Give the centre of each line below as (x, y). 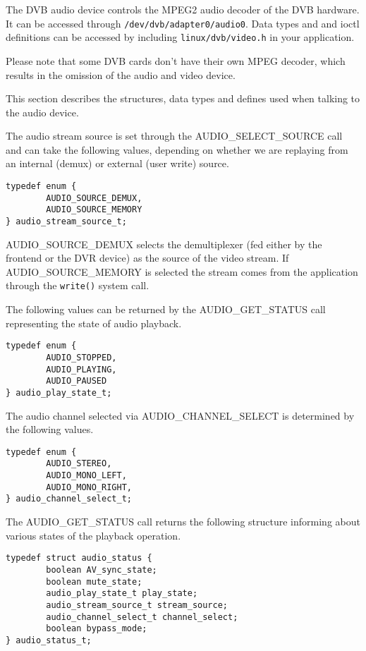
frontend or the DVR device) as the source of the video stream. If (147, 258)
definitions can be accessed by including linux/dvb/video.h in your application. (180, 37)
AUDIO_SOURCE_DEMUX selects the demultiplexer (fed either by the (164, 244)
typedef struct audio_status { (79, 558)
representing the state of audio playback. (94, 323)
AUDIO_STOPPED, (81, 357)
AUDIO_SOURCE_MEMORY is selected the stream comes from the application (182, 271)
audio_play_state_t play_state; (122, 594)
